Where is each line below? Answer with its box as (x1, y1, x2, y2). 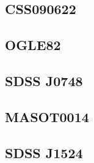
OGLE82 (5, 35, 61, 54)
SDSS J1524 (5, 143, 83, 162)
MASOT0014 (5, 107, 89, 126)
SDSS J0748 (5, 71, 83, 90)
